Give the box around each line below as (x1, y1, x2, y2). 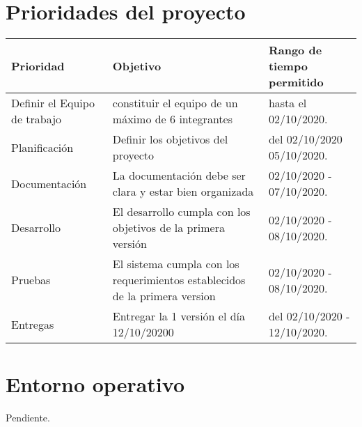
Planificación (11, 139, 74, 155)
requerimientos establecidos (112, 272, 246, 288)
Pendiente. (6, 410, 50, 425)
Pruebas (11, 272, 51, 288)
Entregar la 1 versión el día (112, 308, 246, 325)
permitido (268, 74, 324, 91)
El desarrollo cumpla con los (112, 203, 251, 220)
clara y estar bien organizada (112, 183, 254, 200)
